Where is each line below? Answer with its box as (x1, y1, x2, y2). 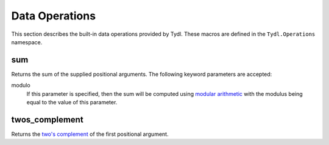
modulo (11, 82, 30, 89)
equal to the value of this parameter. (26, 99, 118, 106)
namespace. (11, 38, 43, 46)
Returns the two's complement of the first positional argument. (11, 130, 169, 138)
